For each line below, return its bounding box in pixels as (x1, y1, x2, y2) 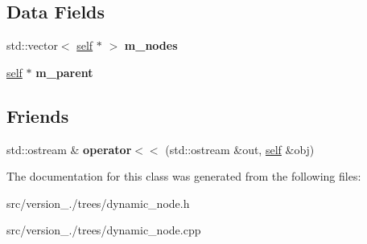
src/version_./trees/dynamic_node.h (6, 194, 190, 211)
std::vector (6, 37, 58, 54)
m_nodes (124, 37, 178, 54)
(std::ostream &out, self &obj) (165, 140, 315, 157)
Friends (6, 103, 69, 128)
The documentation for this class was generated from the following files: (6, 168, 361, 185)
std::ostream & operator (6, 140, 132, 157)
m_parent (35, 63, 93, 80)
